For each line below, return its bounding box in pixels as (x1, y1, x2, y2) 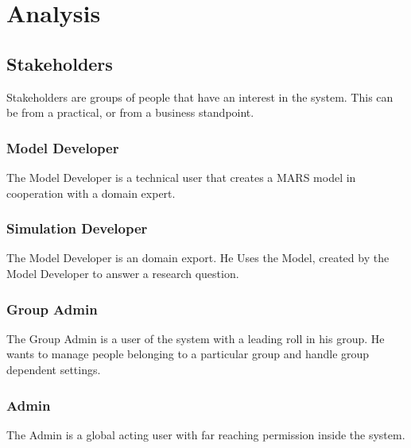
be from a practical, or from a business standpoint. (6, 104, 254, 121)
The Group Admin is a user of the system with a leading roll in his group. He (6, 330, 385, 346)
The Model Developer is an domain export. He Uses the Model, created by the (6, 249, 390, 266)
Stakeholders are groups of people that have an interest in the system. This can (6, 88, 394, 105)
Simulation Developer (6, 218, 148, 238)
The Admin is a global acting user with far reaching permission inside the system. (6, 426, 405, 442)
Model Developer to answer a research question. (6, 265, 239, 281)
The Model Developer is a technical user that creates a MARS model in (6, 168, 356, 185)
